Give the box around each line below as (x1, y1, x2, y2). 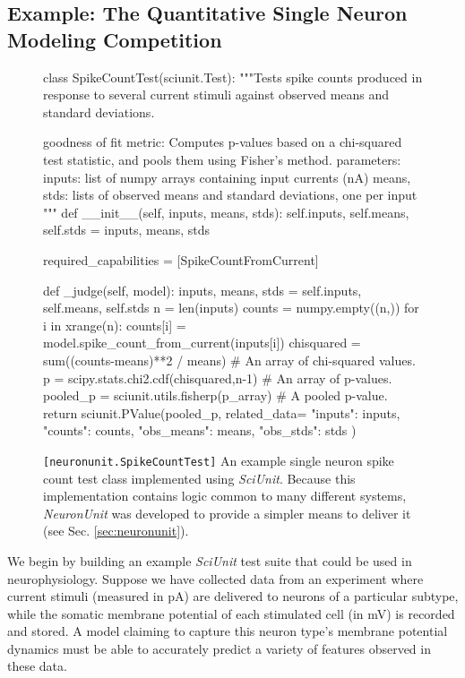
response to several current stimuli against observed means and (43, 85, 390, 104)
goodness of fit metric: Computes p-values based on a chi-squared (43, 133, 402, 151)
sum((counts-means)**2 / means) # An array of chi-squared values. (43, 350, 416, 369)
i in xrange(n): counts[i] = (43, 315, 186, 334)
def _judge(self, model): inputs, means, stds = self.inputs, (43, 280, 362, 299)
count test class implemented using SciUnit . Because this (43, 468, 356, 487)
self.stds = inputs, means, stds (43, 220, 211, 239)
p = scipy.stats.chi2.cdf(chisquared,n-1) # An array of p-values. (43, 368, 392, 387)
